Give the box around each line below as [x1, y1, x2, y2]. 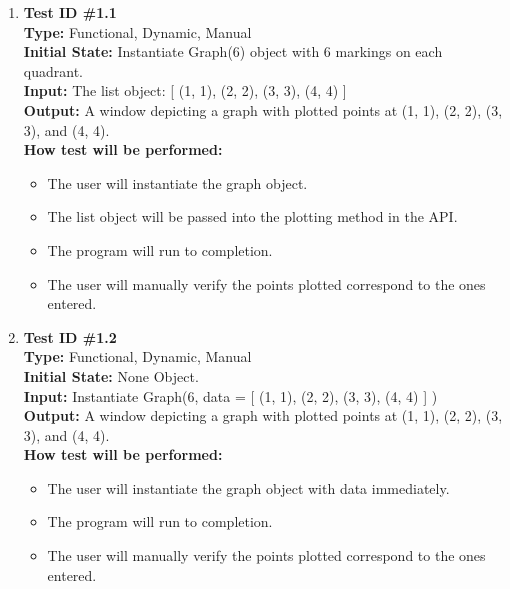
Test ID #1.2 [23, 326, 117, 347]
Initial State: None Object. [23, 365, 199, 386]
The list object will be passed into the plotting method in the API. [47, 206, 458, 227]
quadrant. [23, 60, 83, 81]
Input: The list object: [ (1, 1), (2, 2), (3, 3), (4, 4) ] [23, 80, 347, 101]
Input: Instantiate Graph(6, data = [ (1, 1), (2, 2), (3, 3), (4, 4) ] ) [23, 385, 438, 406]
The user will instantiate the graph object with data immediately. [47, 477, 450, 498]
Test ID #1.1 [23, 2, 117, 22]
